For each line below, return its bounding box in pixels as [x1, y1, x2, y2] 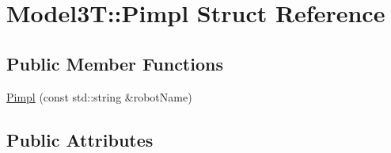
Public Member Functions [6, 51, 223, 75]
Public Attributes [6, 127, 154, 151]
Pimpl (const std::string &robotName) [6, 88, 192, 105]
